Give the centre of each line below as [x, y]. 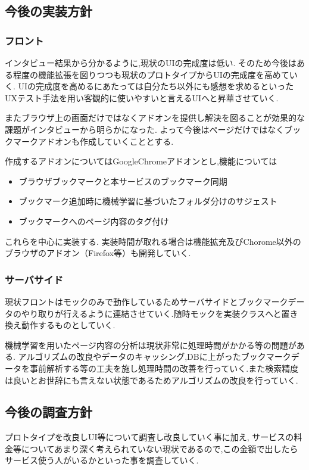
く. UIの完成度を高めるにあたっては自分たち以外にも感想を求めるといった [149, 86]
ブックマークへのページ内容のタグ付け [94, 221]
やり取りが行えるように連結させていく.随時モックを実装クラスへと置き [160, 313]
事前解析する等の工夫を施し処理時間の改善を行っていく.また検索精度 [164, 368]
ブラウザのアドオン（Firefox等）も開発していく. [98, 253]
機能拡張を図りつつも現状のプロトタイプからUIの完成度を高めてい [168, 74]
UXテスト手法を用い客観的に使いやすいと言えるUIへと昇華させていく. [142, 97]
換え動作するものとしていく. [60, 325]
